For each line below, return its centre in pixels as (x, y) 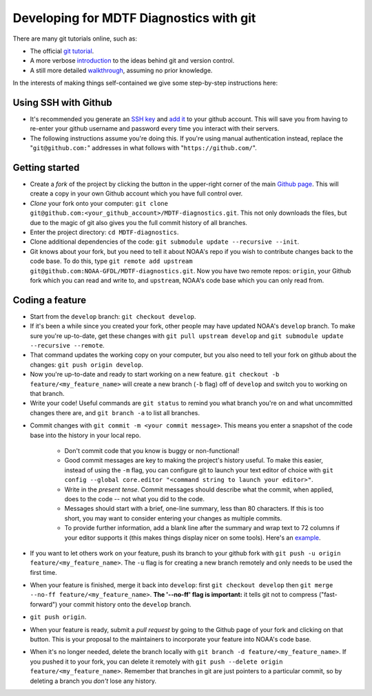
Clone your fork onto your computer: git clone (99, 203)
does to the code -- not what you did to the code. (134, 498)
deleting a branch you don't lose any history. (93, 681)
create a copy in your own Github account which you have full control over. (136, 193)
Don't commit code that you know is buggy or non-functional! (152, 450)
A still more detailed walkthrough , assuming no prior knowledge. (121, 70)
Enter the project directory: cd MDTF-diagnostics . (104, 232)
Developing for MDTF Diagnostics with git (134, 18)
